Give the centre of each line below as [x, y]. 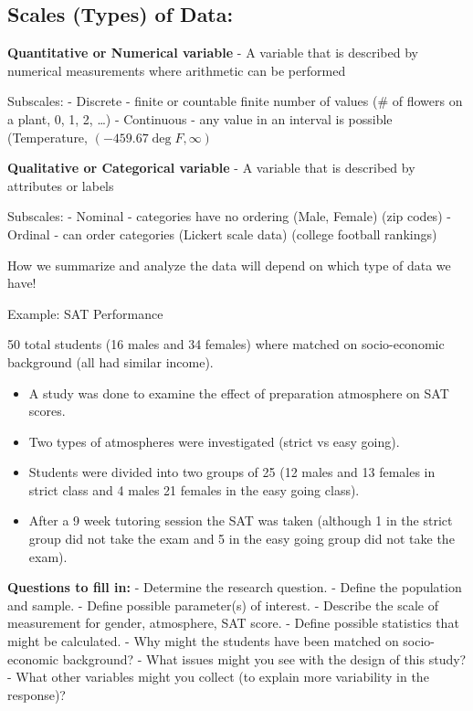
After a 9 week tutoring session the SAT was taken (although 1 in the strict [241, 520]
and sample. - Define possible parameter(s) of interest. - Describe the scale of [223, 605]
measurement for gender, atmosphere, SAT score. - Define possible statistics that [233, 623]
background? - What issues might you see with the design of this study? [264, 658]
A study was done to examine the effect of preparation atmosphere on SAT [239, 393]
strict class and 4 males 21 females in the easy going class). [194, 489]
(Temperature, [47, 137]
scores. [47, 411]
